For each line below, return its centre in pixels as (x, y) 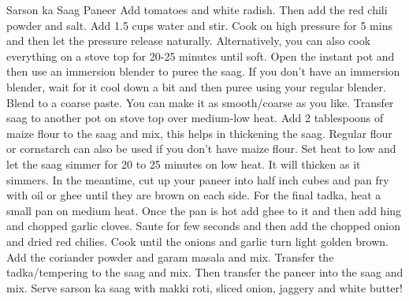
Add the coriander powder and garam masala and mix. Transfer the (170, 256)
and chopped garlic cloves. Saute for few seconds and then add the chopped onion (204, 226)
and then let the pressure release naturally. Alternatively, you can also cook (189, 41)
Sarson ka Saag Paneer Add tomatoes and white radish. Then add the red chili (197, 9)
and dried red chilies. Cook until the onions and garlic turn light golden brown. (197, 241)
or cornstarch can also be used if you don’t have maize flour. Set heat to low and (201, 149)
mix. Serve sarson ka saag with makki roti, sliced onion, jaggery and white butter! (204, 287)
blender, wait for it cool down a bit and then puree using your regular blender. (196, 86)
